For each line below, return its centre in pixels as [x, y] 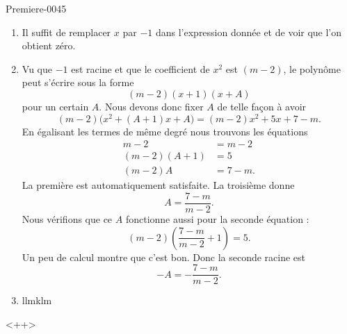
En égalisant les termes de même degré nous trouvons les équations [165, 131]
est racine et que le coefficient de [140, 68]
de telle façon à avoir [262, 106]
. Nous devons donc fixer [151, 106]
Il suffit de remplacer [66, 32]
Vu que [37, 68]
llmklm [37, 300]
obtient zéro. [49, 45]
